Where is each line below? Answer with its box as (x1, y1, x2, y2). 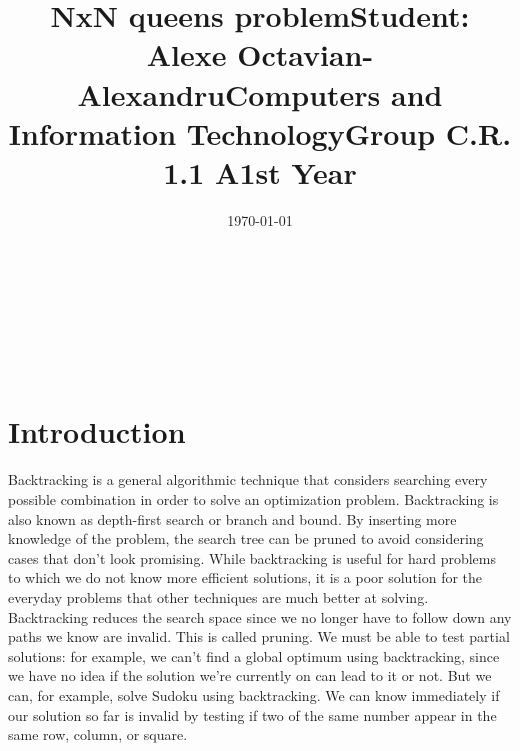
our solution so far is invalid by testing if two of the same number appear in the (8, 704, 497, 725)
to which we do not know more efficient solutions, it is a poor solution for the (8, 567, 483, 588)
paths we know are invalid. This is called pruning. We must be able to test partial (8, 626, 510, 647)
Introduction (8, 411, 186, 452)
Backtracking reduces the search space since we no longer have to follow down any (8, 606, 512, 627)
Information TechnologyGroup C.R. (8, 112, 512, 153)
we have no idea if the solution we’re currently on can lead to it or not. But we (8, 665, 492, 686)
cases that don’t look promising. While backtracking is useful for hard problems (8, 547, 496, 568)
